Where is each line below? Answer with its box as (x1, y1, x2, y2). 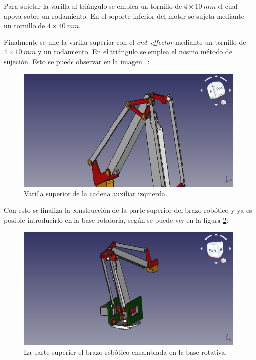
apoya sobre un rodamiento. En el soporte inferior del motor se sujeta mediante (4, 10, 244, 21)
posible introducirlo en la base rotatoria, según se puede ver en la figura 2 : (4, 214, 229, 225)
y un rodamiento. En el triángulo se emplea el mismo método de (37, 46, 232, 57)
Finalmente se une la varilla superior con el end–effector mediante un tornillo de (4, 37, 246, 47)
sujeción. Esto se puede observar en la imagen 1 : (4, 56, 150, 66)
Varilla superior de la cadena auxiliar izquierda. (24, 188, 167, 199)
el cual (218, 1, 238, 11)
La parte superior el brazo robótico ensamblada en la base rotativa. (24, 347, 227, 357)
